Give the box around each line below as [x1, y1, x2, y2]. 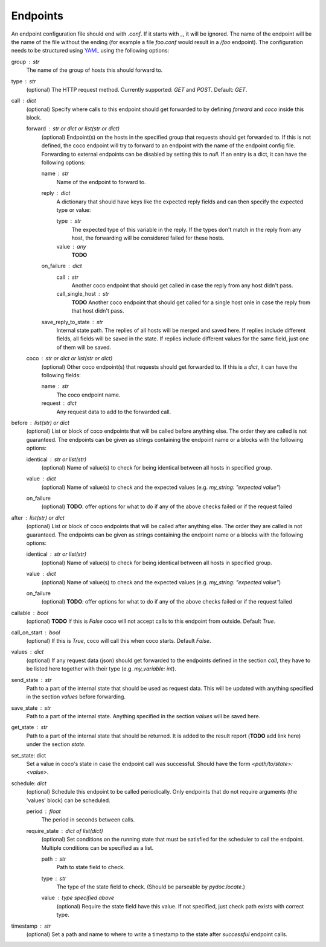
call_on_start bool [11, 628, 60, 636]
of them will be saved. [56, 343, 112, 351]
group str [11, 58, 40, 65]
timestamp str [11, 922, 51, 929]
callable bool [11, 609, 48, 616]
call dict [11, 97, 36, 104]
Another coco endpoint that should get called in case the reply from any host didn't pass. [71, 282, 293, 289]
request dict [41, 400, 77, 407]
